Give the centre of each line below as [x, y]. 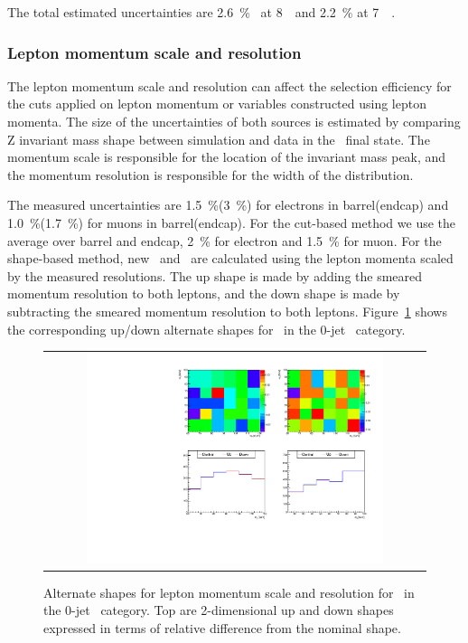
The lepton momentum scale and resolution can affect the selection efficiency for [229, 85]
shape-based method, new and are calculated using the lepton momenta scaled [230, 258]
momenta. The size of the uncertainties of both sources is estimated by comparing [234, 121]
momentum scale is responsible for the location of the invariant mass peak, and [227, 157]
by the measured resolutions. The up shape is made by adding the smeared [215, 275]
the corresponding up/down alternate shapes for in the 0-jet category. [206, 329]
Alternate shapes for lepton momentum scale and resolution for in [229, 592]
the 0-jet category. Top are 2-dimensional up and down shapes [219, 610]
